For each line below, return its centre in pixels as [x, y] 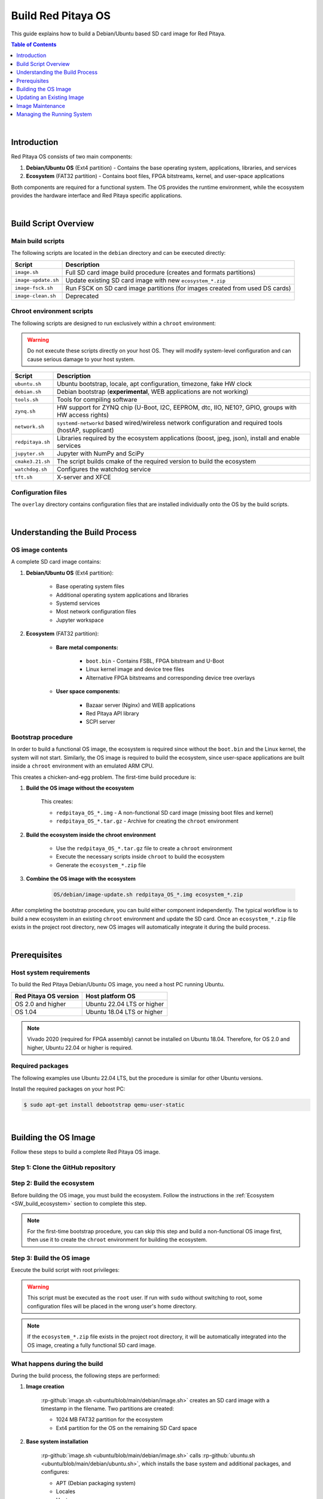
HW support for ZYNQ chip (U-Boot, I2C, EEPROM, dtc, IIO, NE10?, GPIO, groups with [177, 408]
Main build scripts [38, 241]
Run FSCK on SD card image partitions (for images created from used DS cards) [178, 288]
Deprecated [82, 296]
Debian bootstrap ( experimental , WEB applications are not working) [153, 392]
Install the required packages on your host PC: [68, 1089]
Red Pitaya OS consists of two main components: [72, 156]
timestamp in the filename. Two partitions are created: [108, 1408]
